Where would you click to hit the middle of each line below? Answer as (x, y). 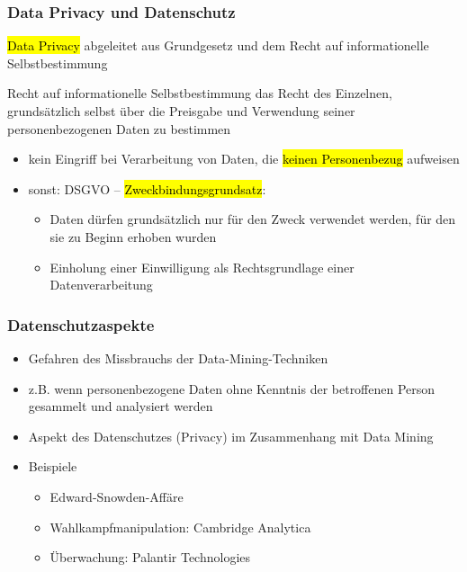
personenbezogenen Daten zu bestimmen (119, 128)
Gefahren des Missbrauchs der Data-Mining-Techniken (178, 357)
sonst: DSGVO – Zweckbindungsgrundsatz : (147, 188)
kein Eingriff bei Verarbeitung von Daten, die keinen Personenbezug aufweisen (244, 159)
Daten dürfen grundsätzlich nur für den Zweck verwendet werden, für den (253, 219)
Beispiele (53, 466)
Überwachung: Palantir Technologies (150, 557)
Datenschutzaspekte (81, 324)
